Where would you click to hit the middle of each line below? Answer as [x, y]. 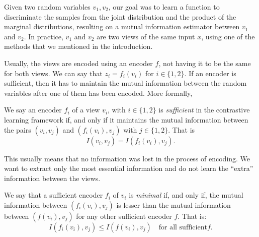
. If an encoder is [210, 73]
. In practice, [44, 36]
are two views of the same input [146, 36]
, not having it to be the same [205, 63]
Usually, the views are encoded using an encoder [78, 63]
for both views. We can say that [53, 73]
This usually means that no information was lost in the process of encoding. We [127, 158]
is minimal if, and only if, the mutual [186, 195]
